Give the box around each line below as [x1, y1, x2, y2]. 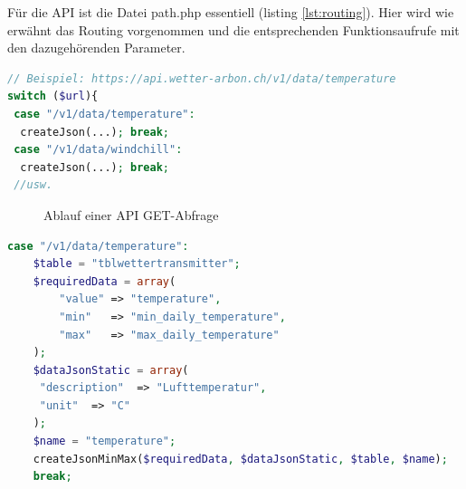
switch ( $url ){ [7, 90, 99, 103]
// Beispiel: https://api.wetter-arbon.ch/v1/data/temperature [7, 72, 396, 85]
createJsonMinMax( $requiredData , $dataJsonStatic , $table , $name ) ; [33, 452, 448, 465]
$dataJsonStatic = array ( [33, 363, 189, 377]
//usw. [14, 178, 53, 192]
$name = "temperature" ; [33, 435, 176, 448]
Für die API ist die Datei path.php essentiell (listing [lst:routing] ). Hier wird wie [7, 3, 454, 21]
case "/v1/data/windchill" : [14, 143, 183, 157]
